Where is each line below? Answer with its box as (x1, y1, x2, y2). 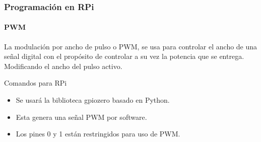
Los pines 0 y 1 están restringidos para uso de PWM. (16, 128, 180, 139)
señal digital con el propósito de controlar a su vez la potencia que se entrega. (4, 51, 244, 61)
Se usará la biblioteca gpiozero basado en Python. (16, 95, 170, 105)
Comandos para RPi (4, 78, 67, 88)
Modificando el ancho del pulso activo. (4, 60, 122, 71)
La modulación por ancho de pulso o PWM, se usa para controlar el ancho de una (4, 41, 257, 51)
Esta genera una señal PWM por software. (16, 111, 147, 122)
